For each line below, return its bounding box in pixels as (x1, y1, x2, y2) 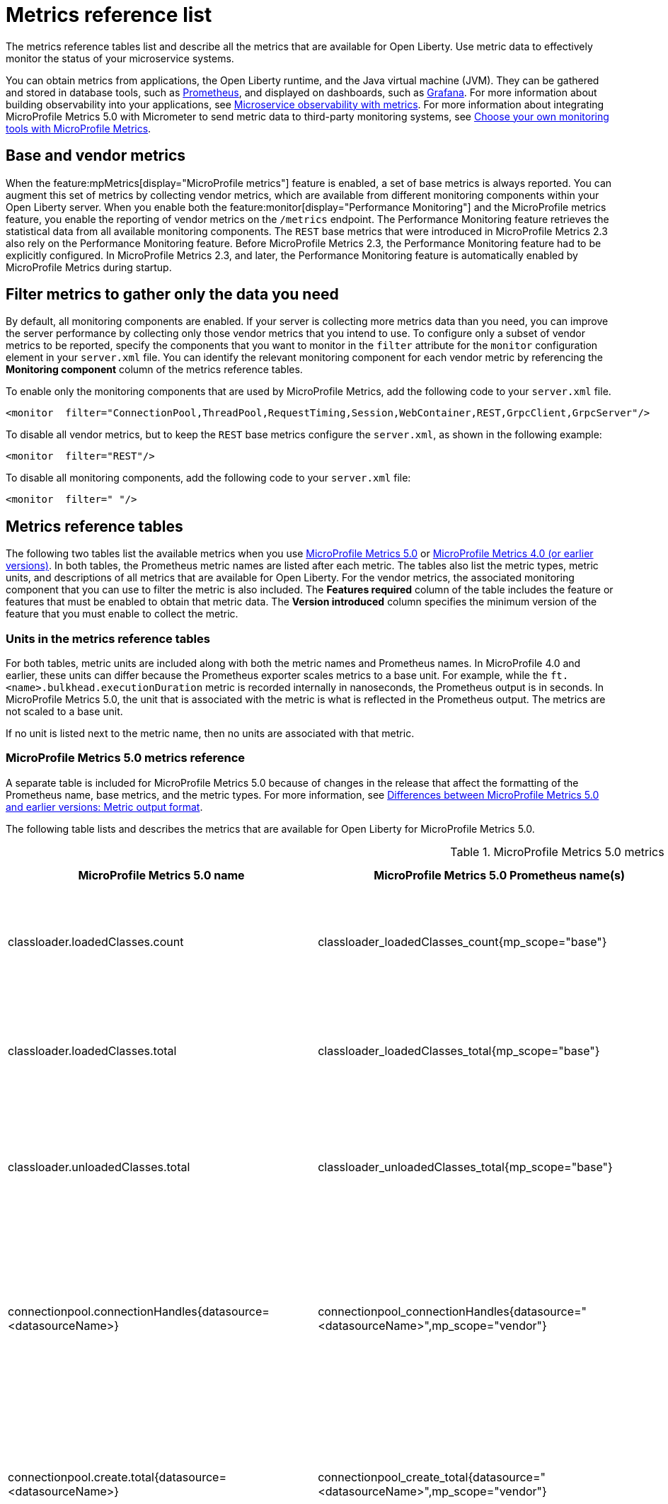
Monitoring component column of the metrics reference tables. (6, 363, 303, 376)
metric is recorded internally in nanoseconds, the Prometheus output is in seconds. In (205, 681, 604, 694)
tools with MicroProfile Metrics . (6, 122, 151, 135)
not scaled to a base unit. (6, 705, 123, 718)
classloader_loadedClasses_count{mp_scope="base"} (318, 934, 607, 949)
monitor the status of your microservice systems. (6, 52, 234, 64)
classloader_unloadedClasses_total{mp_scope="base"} (318, 1159, 613, 1174)
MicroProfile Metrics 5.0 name (78, 867, 245, 882)
